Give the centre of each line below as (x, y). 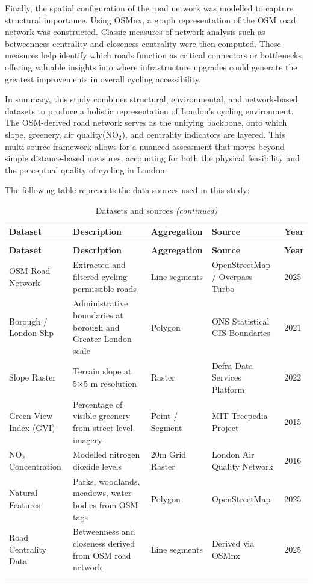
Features (25, 504)
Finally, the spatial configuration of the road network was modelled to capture (149, 8)
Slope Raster (33, 377)
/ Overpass (232, 277)
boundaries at (98, 315)
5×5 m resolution (105, 383)
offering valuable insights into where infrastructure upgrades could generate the (151, 67)
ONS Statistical (240, 321)
